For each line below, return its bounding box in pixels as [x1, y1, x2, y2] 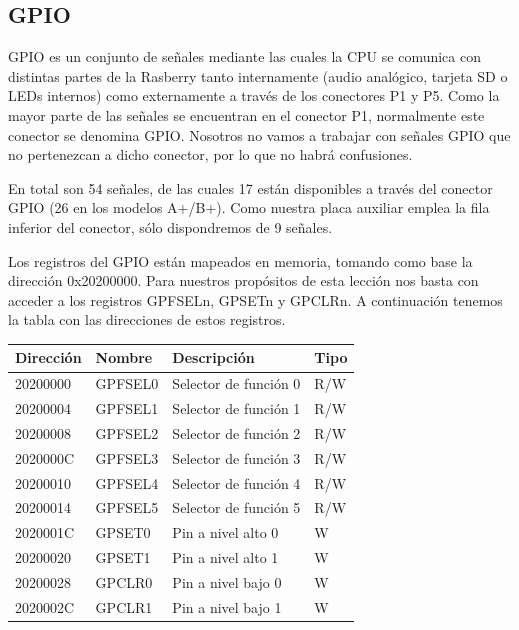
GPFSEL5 [95, 497, 159, 518]
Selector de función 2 [172, 422, 301, 443]
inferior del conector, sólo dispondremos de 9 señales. [8, 216, 333, 237]
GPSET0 [95, 522, 151, 543]
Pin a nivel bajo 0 [172, 572, 282, 593]
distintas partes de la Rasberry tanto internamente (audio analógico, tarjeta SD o [8, 65, 508, 86]
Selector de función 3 [172, 447, 301, 468]
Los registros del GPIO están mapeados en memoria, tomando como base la [8, 250, 473, 271]
